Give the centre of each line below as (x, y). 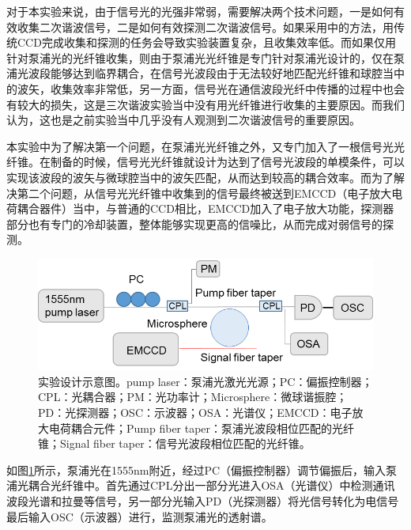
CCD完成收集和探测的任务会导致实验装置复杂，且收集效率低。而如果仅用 (206, 42)
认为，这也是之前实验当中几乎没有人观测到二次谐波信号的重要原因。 (183, 120)
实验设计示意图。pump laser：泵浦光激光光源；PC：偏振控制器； (205, 381)
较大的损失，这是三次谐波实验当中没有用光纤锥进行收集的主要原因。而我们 (211, 104)
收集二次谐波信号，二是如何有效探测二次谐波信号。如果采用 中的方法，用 (205, 26)
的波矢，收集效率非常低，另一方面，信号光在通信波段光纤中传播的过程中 (194, 88)
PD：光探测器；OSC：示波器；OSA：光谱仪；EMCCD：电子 (195, 413)
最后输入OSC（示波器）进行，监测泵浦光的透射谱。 (140, 516)
